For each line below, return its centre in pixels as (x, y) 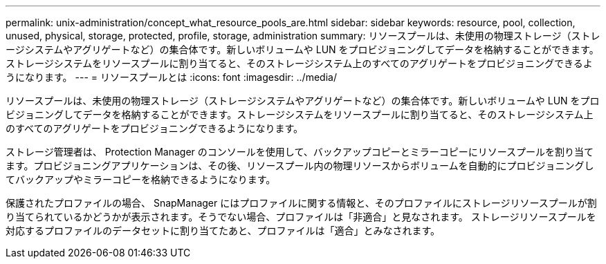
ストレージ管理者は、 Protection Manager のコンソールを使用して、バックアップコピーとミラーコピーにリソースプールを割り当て (300, 152)
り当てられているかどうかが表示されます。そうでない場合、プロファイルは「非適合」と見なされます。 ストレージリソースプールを (301, 217)
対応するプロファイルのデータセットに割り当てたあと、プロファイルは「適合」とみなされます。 (223, 230)
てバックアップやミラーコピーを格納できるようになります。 (141, 179)
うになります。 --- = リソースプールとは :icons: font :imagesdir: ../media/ (171, 77)
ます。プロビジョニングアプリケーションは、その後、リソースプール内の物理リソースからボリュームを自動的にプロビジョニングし (300, 166)
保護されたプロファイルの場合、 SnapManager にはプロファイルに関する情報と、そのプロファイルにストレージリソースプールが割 (301, 203)
